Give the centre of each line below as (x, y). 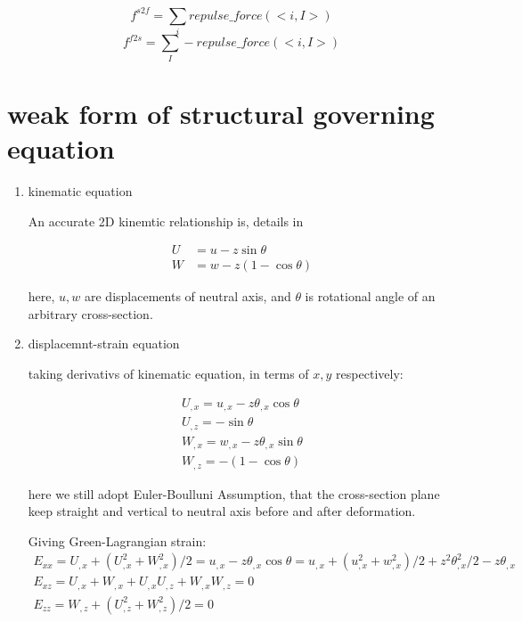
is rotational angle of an (370, 296)
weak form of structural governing (221, 113)
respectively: (370, 373)
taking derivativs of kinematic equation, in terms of (168, 373)
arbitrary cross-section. (90, 313)
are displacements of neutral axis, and (188, 296)
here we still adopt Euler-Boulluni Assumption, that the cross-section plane (234, 493)
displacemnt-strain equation (104, 344)
